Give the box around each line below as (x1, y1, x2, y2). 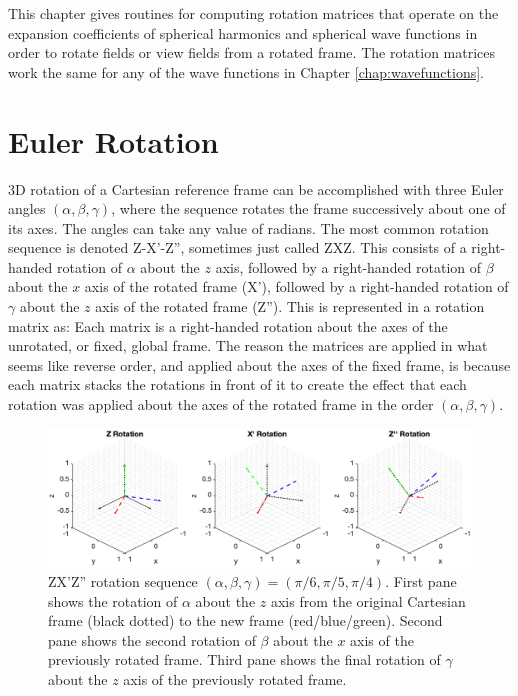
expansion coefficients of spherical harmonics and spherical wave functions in (8, 22, 478, 43)
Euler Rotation (8, 120, 219, 161)
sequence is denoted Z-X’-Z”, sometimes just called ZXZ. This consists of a (8, 237, 467, 258)
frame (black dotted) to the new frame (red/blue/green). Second (48, 610, 443, 631)
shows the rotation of (48, 590, 178, 611)
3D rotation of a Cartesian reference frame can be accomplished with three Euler (8, 178, 504, 199)
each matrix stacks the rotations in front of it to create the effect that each (8, 374, 467, 395)
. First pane (385, 570, 457, 591)
